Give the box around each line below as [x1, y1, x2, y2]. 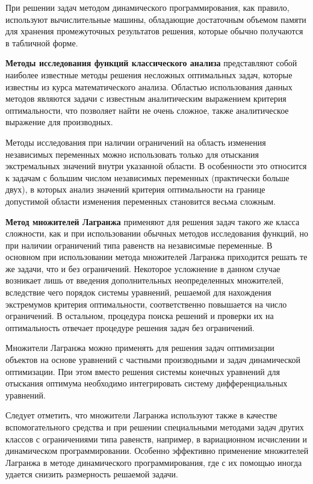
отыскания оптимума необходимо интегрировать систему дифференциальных [5, 377, 288, 389]
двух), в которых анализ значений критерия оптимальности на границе [5, 183, 265, 196]
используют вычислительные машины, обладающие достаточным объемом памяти [5, 13, 306, 25]
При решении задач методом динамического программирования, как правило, [5, 1, 290, 13]
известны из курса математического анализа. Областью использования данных [5, 80, 293, 93]
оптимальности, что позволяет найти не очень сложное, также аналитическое [5, 104, 289, 116]
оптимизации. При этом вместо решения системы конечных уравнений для [5, 365, 280, 377]
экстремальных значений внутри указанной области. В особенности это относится [5, 160, 307, 172]
